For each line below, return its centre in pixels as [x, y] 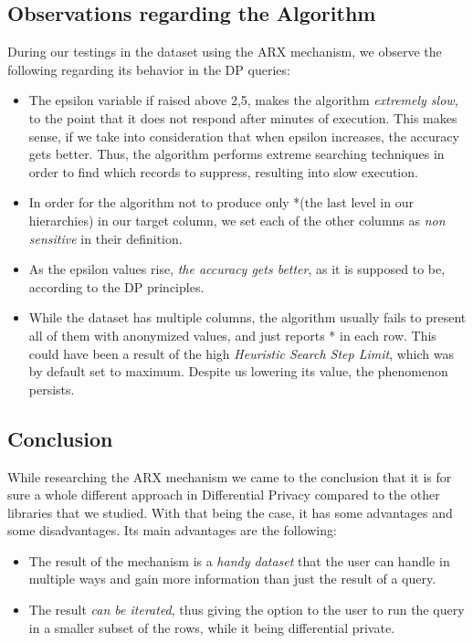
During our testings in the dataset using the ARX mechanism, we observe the [225, 52]
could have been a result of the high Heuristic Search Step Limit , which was [241, 353]
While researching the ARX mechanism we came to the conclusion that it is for [230, 476]
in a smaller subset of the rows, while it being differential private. [212, 627]
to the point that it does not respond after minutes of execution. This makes [243, 117]
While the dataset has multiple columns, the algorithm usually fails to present [247, 317]
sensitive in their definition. [105, 238]
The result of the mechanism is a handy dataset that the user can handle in [239, 560]
